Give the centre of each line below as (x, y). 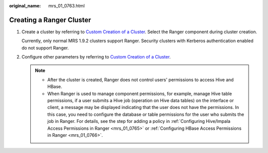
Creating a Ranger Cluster (50, 20)
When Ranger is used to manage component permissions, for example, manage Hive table (140, 94)
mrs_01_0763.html (67, 6)
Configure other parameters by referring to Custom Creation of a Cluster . (96, 57)
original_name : (25, 6)
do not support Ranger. (45, 48)
